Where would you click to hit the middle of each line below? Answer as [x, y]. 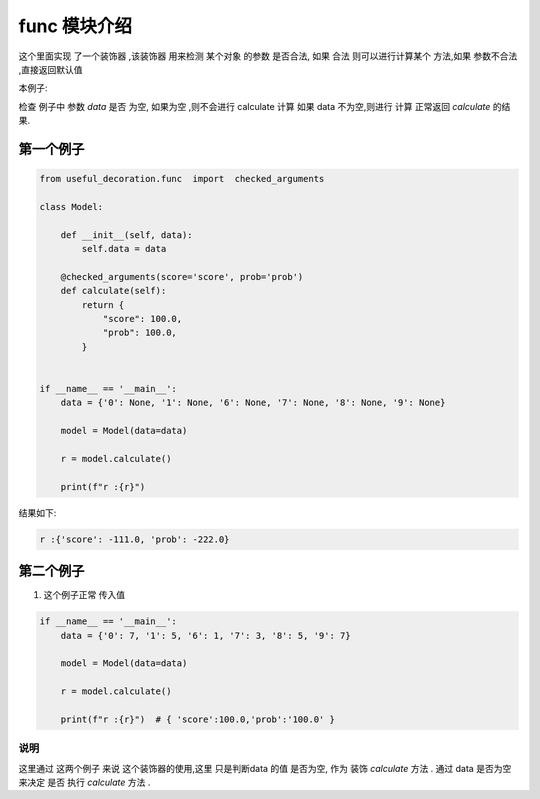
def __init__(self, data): [127, 234]
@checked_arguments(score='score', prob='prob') [182, 276]
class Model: [71, 206]
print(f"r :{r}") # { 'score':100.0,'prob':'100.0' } [197, 719]
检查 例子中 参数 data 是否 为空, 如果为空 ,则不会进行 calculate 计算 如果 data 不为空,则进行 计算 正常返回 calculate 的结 [264, 106]
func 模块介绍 [75, 26]
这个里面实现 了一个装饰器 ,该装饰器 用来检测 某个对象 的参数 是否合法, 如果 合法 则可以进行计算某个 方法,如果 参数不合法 [268, 56]
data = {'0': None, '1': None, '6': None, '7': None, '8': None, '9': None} [253, 403]
